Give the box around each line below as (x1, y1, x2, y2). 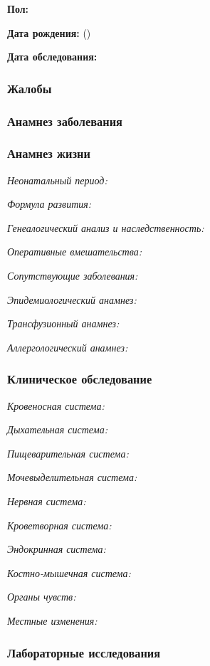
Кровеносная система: (7, 398, 105, 413)
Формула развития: (7, 196, 92, 211)
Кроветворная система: (7, 517, 112, 532)
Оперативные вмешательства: (7, 244, 142, 259)
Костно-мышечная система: (7, 565, 131, 580)
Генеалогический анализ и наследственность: (7, 220, 204, 235)
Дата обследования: (7, 49, 98, 64)
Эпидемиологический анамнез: (7, 292, 137, 307)
